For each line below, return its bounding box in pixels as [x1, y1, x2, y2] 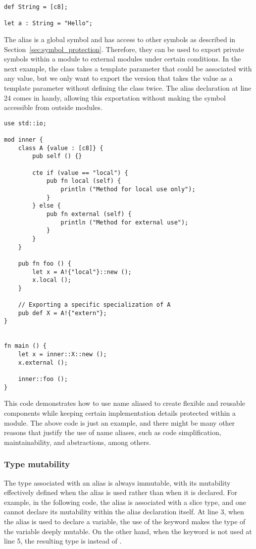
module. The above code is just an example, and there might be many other [4, 417, 235, 428]
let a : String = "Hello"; [4, 20, 93, 27]
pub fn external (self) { [46, 210, 132, 218]
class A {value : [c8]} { [18, 144, 103, 152]
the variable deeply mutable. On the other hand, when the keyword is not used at [4, 526, 252, 536]
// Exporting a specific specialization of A [18, 301, 171, 309]
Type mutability [4, 458, 70, 470]
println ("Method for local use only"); [60, 185, 196, 193]
